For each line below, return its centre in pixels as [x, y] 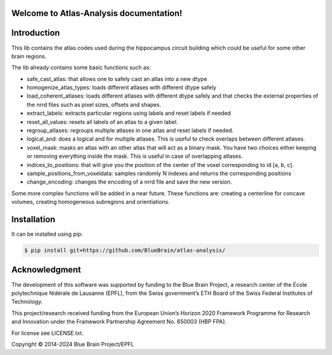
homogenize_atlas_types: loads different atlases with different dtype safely [121, 88]
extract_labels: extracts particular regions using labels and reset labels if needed [129, 113]
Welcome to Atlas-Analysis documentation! [97, 13]
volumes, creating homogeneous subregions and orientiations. [91, 202]
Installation [33, 219]
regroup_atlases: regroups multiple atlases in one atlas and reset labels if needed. [130, 131]
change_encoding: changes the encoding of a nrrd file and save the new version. [129, 182]
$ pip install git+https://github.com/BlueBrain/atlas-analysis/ [125, 251]
